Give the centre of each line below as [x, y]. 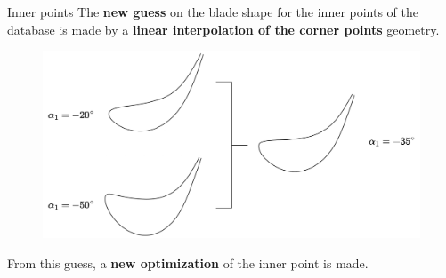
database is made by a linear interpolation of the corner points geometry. [223, 29]
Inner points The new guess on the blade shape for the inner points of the [213, 12]
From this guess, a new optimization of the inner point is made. [188, 262]
